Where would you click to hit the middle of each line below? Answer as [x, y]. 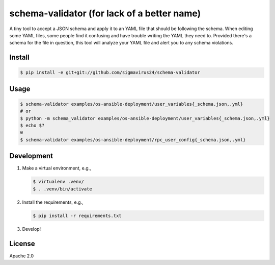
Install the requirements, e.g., [53, 202]
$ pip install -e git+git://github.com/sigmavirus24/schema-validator [110, 73]
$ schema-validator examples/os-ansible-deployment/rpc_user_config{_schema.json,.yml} [133, 140]
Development [31, 156]
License [22, 243]
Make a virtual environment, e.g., [57, 168]
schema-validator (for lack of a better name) [105, 13]
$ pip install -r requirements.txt [77, 215]
